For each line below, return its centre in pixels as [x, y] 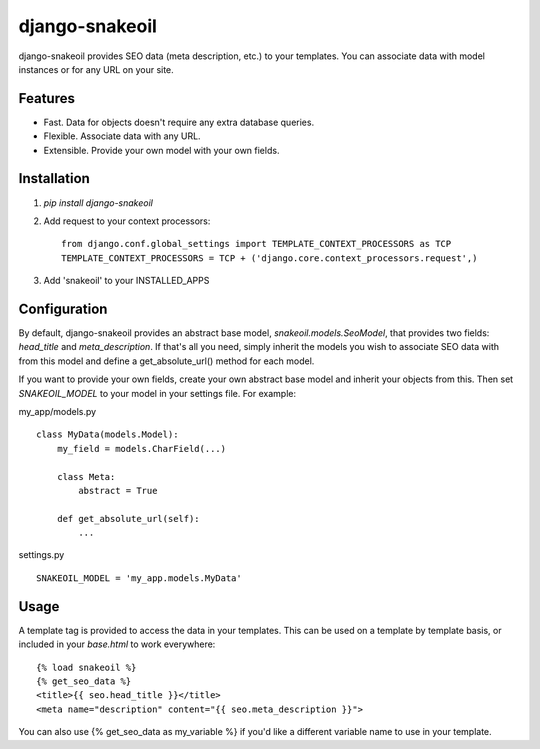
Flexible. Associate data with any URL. [122, 136]
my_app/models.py [57, 411]
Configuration [63, 308]
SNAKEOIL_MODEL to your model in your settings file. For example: [157, 393]
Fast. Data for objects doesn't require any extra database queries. [179, 122]
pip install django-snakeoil [98, 202]
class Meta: [86, 476]
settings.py [41, 555]
